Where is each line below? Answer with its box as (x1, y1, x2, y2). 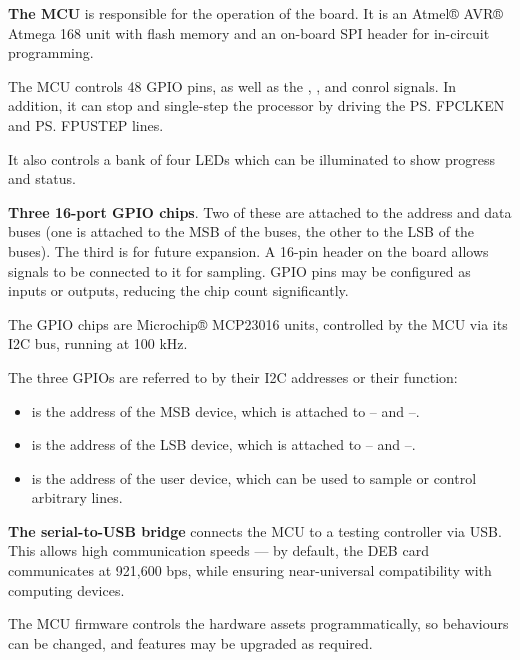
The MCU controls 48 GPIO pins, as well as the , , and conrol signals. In (8, 75, 457, 96)
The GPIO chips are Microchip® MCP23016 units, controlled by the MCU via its (8, 313, 508, 334)
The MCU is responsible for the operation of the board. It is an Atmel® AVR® (8, 3, 503, 23)
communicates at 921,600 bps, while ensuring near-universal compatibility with (8, 560, 492, 581)
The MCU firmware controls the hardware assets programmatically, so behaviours (8, 613, 509, 634)
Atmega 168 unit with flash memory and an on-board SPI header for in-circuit (8, 22, 490, 43)
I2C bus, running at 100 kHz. (8, 333, 188, 354)
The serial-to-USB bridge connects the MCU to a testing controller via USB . (8, 520, 502, 541)
